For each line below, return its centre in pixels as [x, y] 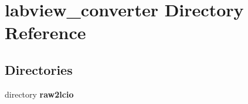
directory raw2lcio [39, 94]
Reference [45, 32]
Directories [39, 69]
